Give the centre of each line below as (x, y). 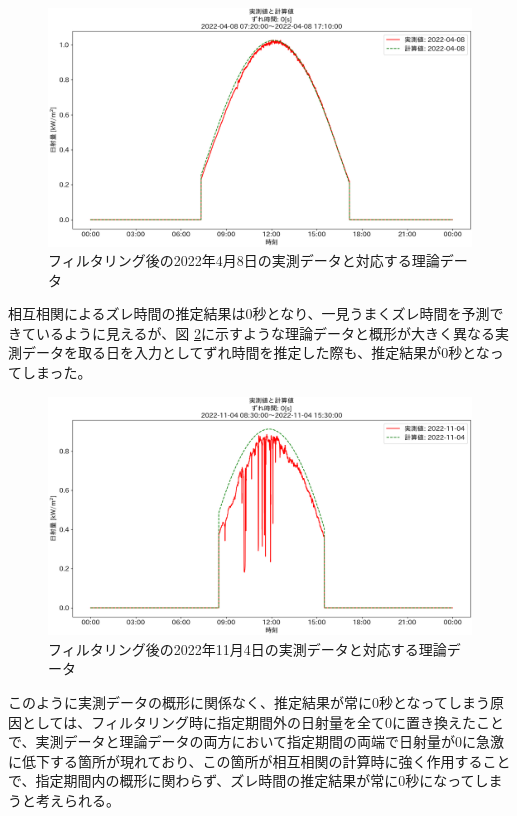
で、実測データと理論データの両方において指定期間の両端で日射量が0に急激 (256, 741)
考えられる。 (77, 799)
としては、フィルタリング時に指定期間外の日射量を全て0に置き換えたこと (263, 721)
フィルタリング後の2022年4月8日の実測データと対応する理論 (244, 260)
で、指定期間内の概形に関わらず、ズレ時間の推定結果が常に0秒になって (241, 780)
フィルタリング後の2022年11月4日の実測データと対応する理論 (247, 648)
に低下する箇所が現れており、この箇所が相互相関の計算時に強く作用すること (259, 760)
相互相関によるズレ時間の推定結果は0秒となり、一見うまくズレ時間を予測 (249, 313)
